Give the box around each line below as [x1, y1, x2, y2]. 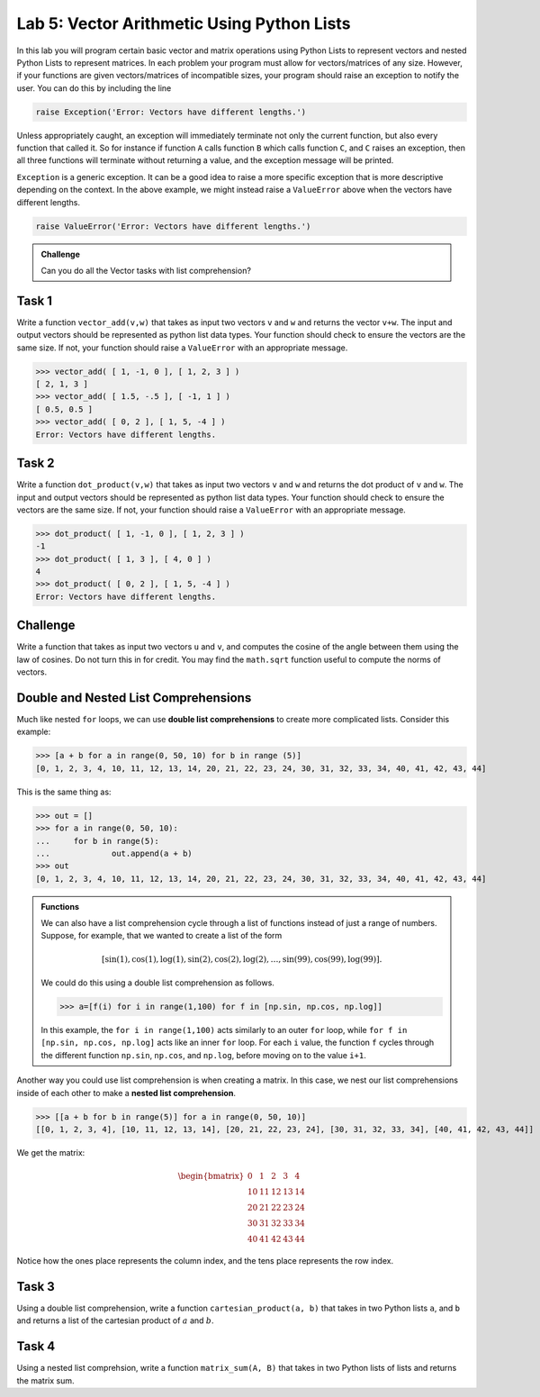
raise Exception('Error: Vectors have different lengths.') [35, 106, 307, 117]
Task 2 [16, 456, 55, 471]
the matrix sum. [16, 1374, 76, 1386]
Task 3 [16, 1279, 56, 1294]
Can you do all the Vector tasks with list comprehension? [40, 266, 252, 276]
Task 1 [16, 293, 53, 308]
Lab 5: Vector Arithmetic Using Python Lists [16, 14, 351, 33]
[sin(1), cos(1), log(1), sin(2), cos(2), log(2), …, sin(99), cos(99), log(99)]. [102, 954, 382, 964]
